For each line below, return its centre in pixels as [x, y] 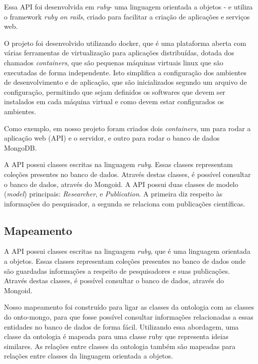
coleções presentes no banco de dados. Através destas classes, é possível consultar [128, 174]
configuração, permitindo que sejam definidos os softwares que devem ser [115, 91]
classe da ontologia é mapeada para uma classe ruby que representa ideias [116, 336]
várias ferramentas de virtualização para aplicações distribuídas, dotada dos [119, 53]
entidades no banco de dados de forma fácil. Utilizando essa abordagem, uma [122, 326]
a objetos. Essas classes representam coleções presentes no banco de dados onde [125, 261]
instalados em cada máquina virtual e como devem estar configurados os [114, 101]
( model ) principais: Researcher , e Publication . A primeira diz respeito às [113, 194]
